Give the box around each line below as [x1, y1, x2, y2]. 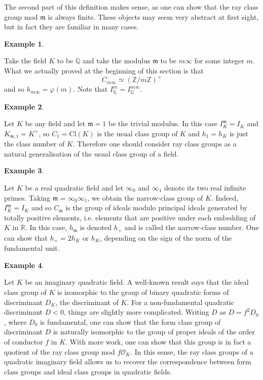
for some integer [194, 55, 244, 66]
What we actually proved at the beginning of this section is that [4, 65, 204, 75]
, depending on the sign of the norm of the [100, 232, 232, 243]
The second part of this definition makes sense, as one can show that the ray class [4, 2, 258, 12]
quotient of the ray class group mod [4, 346, 115, 357]
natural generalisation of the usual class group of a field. [4, 148, 179, 159]
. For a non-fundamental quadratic [127, 296, 234, 307]
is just [229, 128, 249, 138]
